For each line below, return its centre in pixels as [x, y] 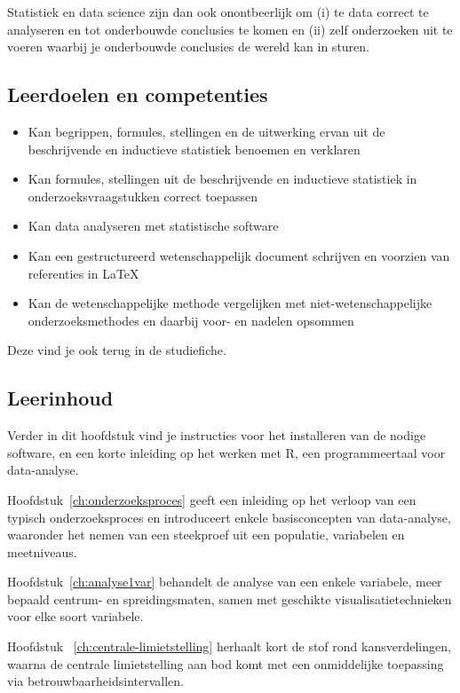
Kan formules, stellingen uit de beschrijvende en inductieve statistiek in [222, 179]
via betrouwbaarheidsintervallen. [95, 681]
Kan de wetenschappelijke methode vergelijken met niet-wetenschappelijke [230, 303]
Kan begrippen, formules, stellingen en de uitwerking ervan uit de [206, 131]
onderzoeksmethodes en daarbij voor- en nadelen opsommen [191, 320]
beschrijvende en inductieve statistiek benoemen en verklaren [194, 149]
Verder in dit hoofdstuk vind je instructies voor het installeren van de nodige [217, 435]
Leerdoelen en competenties [138, 94]
